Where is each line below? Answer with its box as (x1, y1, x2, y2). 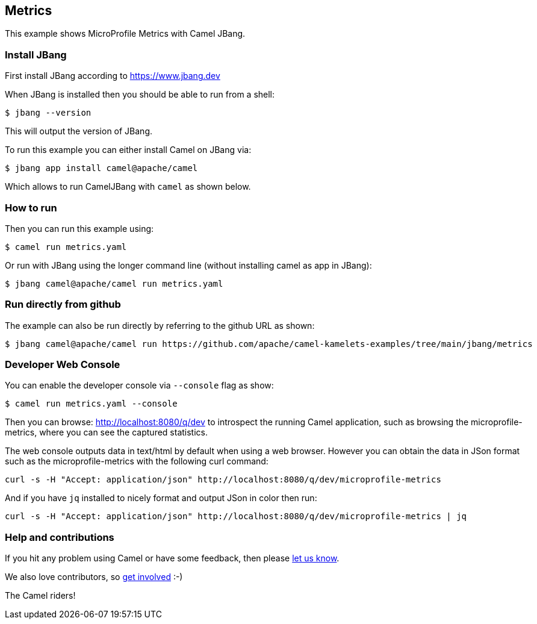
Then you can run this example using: (5, 223, 154, 234)
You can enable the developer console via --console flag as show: (5, 380, 274, 391)
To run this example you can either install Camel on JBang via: (5, 145, 252, 155)
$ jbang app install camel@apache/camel (5, 163, 198, 173)
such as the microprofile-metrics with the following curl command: (5, 456, 268, 467)
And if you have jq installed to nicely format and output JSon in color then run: (5, 493, 317, 504)
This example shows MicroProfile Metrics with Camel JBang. (5, 28, 246, 39)
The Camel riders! (5, 590, 76, 601)
